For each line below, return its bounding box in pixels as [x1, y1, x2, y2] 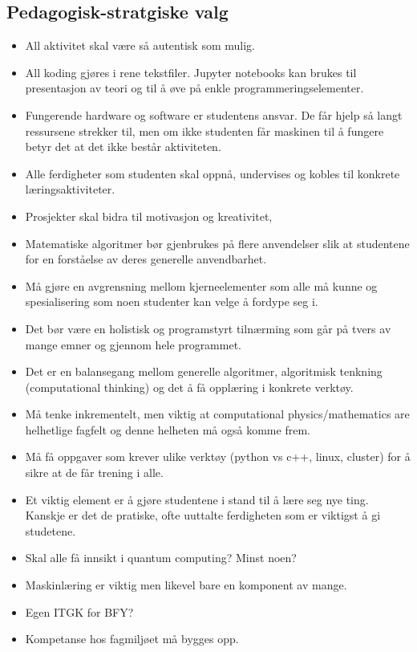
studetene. [25, 522, 76, 539]
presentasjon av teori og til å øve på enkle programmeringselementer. [25, 79, 364, 96]
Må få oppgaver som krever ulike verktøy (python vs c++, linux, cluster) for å [25, 448, 411, 465]
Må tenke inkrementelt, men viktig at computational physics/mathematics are [25, 405, 410, 422]
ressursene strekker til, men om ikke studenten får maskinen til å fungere [25, 122, 384, 139]
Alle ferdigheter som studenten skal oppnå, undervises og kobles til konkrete [25, 165, 400, 181]
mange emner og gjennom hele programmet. [25, 336, 242, 352]
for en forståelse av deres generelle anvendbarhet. [25, 251, 267, 267]
